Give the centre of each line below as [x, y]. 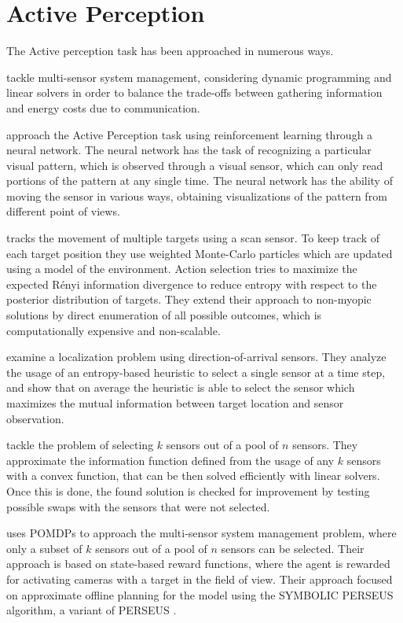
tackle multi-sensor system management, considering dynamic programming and [199, 77]
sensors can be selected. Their [293, 548]
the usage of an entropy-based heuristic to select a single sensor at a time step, [196, 372]
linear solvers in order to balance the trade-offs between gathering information [194, 92]
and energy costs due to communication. [103, 107]
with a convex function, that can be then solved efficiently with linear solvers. [193, 476]
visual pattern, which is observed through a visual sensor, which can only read [195, 165]
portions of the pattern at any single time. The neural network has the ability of [200, 181]
